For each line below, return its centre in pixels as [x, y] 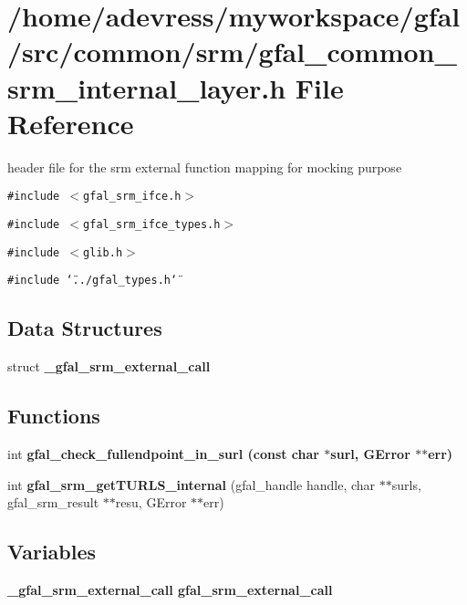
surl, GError [370, 453]
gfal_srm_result [53, 502]
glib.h [103, 252]
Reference [71, 123]
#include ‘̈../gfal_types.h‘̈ [93, 281]
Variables [52, 552]
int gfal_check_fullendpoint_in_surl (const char [163, 453]
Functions [54, 416]
